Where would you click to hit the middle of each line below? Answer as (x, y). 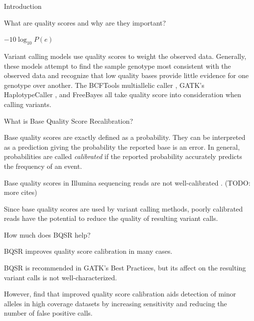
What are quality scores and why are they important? (85, 22)
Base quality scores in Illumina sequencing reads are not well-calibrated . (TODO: (127, 182)
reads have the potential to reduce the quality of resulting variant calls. (111, 218)
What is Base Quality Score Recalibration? (69, 120)
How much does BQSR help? (47, 234)
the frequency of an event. (43, 166)
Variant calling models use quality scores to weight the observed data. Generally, (125, 56)
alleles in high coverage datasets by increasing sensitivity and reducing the (115, 303)
